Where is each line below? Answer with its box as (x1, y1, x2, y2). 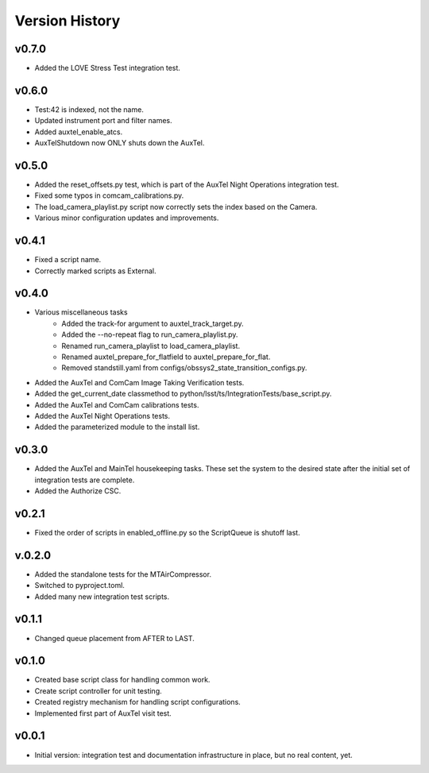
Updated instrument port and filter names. (34, 116, 172, 126)
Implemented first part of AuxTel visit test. (34, 708, 172, 718)
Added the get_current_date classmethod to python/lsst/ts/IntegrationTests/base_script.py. (34, 389, 332, 399)
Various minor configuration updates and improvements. (34, 213, 219, 222)
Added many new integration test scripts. (34, 592, 170, 601)
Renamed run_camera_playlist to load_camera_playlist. (61, 341, 241, 350)
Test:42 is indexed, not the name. (34, 104, 145, 114)
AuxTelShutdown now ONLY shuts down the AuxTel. (34, 138, 205, 148)
